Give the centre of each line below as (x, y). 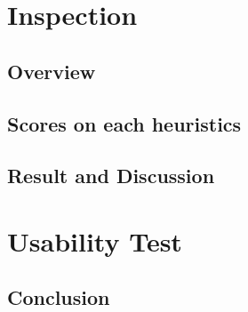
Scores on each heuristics (124, 123)
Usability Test (95, 240)
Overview (52, 71)
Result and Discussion (111, 176)
